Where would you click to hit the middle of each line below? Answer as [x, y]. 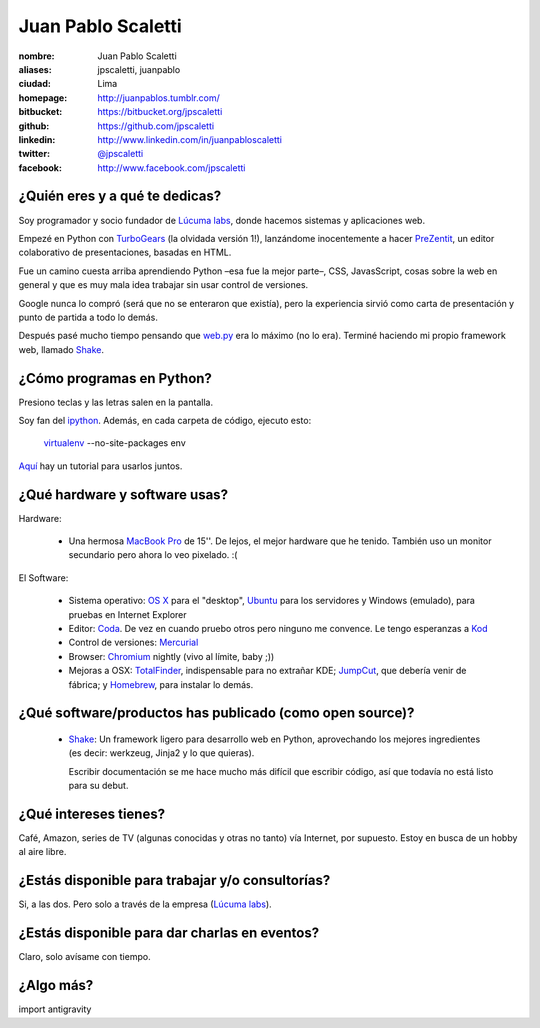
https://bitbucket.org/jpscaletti [160, 112]
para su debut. [98, 786]
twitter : [34, 154]
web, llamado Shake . [61, 349]
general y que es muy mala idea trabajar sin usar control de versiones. [163, 285]
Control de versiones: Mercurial [133, 642]
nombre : [36, 56]
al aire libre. [42, 852]
